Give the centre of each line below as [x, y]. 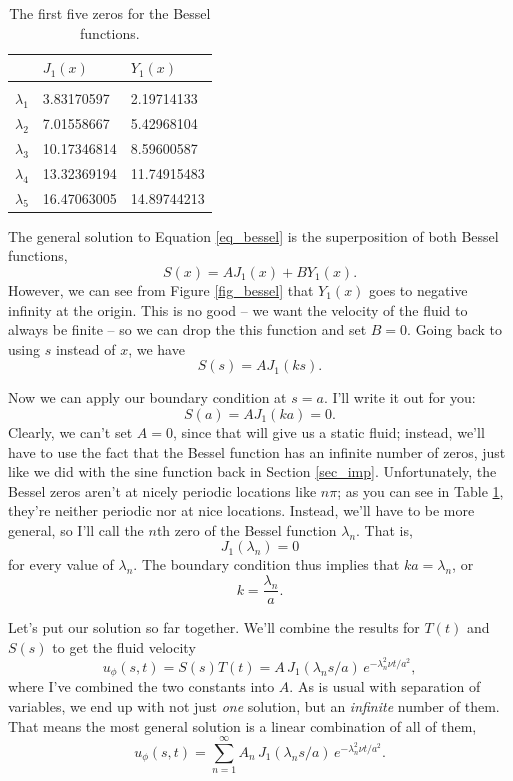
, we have [156, 348]
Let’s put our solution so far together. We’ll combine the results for [214, 627]
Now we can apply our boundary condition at [147, 397]
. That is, [384, 529]
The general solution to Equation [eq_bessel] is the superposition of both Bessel [253, 235]
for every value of [61, 564]
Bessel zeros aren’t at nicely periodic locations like [162, 490]
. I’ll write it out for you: [399, 397]
